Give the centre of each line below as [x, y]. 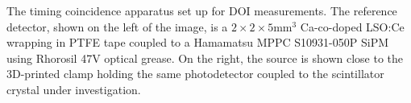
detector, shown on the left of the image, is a [117, 26]
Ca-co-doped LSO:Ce [352, 26]
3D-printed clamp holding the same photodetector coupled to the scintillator [195, 74]
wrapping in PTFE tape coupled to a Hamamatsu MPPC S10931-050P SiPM [198, 42]
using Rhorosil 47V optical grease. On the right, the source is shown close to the [205, 58]
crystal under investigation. [74, 89]
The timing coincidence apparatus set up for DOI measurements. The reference [202, 10]
